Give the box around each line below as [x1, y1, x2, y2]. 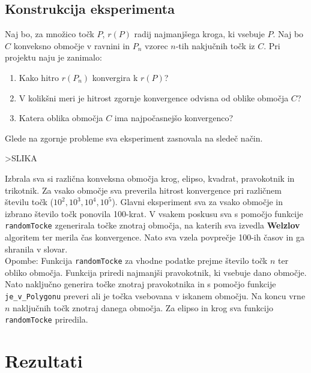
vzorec [145, 39, 168, 52]
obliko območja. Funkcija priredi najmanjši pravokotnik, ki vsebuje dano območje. [5, 266, 307, 278]
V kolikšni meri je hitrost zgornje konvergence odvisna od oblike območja [19, 91, 289, 104]
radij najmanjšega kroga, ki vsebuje [134, 28, 265, 40]
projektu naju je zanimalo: [5, 51, 102, 64]
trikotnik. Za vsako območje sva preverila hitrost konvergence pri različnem [5, 184, 282, 196]
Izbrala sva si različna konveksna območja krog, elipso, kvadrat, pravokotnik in [5, 172, 295, 184]
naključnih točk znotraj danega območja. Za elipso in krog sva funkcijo [13, 301, 273, 314]
